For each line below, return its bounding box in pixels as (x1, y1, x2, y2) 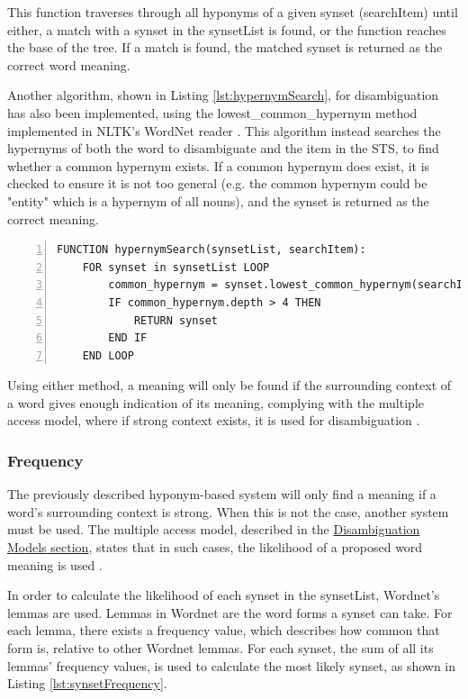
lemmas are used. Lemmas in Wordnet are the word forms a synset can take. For (7, 603, 453, 622)
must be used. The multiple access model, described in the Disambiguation (7, 520, 420, 539)
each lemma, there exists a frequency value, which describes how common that (7, 621, 440, 640)
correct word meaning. (7, 55, 130, 74)
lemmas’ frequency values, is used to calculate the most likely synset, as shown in (7, 656, 456, 675)
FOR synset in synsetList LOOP (82, 260, 270, 274)
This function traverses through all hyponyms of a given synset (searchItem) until (7, 3, 458, 21)
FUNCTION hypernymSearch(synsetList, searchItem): (57, 243, 366, 257)
